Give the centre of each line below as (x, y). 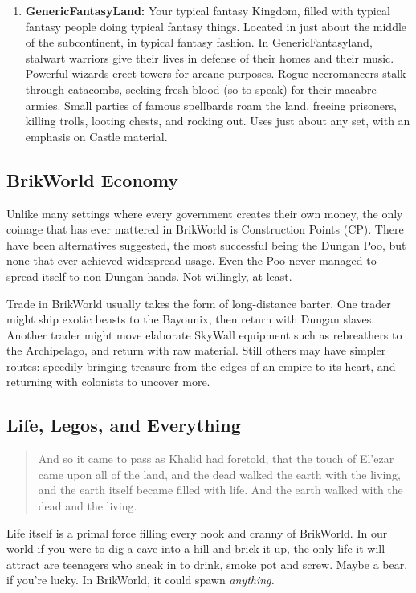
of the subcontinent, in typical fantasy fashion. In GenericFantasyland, (199, 42)
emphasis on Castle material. (96, 136)
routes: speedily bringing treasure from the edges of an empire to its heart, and (201, 366)
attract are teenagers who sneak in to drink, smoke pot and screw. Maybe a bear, (207, 564)
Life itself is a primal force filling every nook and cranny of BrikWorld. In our (197, 532)
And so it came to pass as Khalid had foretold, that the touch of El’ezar (216, 459)
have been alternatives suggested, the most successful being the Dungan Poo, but (206, 244)
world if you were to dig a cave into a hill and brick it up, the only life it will (196, 548)
